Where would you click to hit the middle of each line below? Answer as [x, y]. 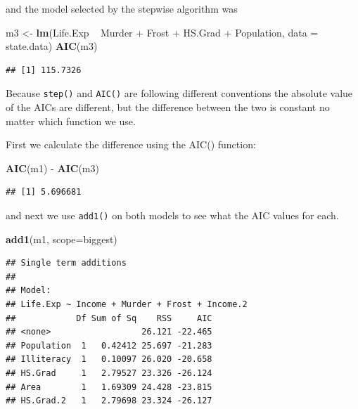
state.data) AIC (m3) [52, 46]
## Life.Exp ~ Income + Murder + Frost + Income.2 [127, 305]
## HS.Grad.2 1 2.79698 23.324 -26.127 [109, 401]
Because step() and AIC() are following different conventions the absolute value [179, 93]
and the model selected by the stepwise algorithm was [122, 8]
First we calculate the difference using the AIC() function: [131, 144]
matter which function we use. [71, 121]
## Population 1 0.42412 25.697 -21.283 [109, 345]
